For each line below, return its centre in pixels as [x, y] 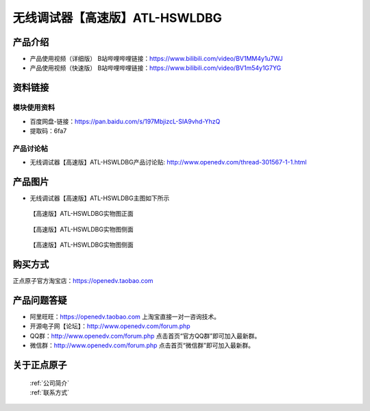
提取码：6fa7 [48, 131]
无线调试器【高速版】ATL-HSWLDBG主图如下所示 [100, 198]
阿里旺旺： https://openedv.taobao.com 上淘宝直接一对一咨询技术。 [125, 317]
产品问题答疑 [40, 300]
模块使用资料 [34, 108]
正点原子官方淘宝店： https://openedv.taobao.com [83, 281]
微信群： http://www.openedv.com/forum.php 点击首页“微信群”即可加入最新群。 [142, 345]
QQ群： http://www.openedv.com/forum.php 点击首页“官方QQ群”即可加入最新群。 [145, 336]
